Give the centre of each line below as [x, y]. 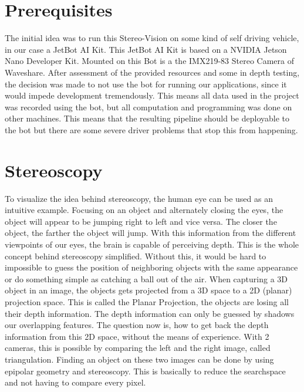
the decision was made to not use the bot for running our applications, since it [146, 84]
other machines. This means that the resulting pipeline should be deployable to [147, 118]
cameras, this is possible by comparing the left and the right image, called [138, 348]
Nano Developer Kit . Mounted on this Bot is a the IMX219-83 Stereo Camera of [149, 61]
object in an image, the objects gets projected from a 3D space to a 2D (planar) [148, 290]
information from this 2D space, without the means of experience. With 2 [137, 336]
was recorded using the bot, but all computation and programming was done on [148, 107]
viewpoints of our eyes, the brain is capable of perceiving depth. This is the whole [152, 244]
